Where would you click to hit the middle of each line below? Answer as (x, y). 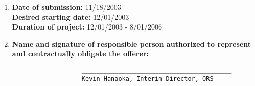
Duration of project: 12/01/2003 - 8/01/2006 (87, 27)
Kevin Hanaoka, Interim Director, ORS (147, 79)
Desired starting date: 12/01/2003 (71, 17)
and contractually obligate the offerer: (80, 54)
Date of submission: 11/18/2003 (66, 7)
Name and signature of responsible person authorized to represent (131, 44)
